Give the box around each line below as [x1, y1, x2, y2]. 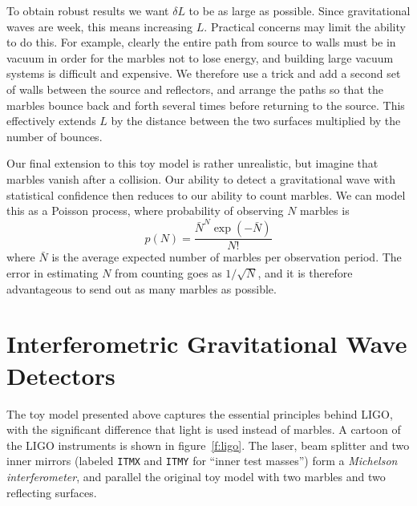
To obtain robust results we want [6, 2, 169, 18]
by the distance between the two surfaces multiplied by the [111, 112, 401, 129]
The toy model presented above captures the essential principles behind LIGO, [6, 405, 393, 422]
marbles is [300, 202, 350, 219]
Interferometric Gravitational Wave [6, 327, 407, 360]
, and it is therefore [257, 265, 353, 281]
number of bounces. [6, 128, 103, 144]
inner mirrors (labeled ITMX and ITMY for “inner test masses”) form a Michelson [6, 452, 398, 469]
